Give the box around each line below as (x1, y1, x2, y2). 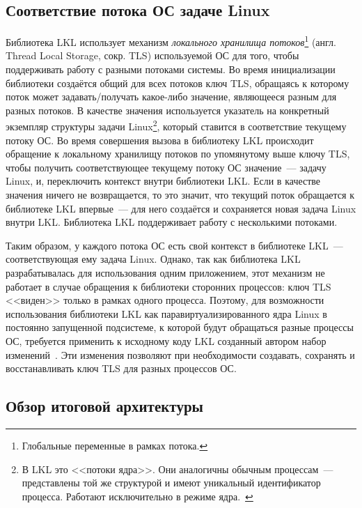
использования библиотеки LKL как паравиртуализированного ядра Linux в (6, 306, 327, 321)
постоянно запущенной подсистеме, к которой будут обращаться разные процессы (6, 320, 354, 334)
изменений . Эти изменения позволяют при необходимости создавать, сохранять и (6, 347, 355, 362)
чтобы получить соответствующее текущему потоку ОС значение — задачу (6, 160, 326, 174)
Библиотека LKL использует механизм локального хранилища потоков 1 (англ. (6, 33, 336, 49)
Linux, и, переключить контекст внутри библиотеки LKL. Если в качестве (6, 174, 321, 188)
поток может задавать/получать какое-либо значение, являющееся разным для (6, 89, 337, 104)
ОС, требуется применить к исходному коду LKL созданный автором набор (6, 333, 326, 348)
